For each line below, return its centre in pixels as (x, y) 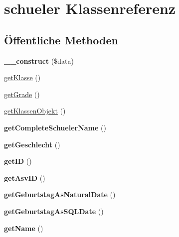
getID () (18, 161)
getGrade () (22, 94)
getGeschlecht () (32, 144)
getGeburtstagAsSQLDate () (54, 211)
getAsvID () (25, 178)
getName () (24, 228)
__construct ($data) (39, 60)
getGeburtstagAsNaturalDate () (60, 194)
